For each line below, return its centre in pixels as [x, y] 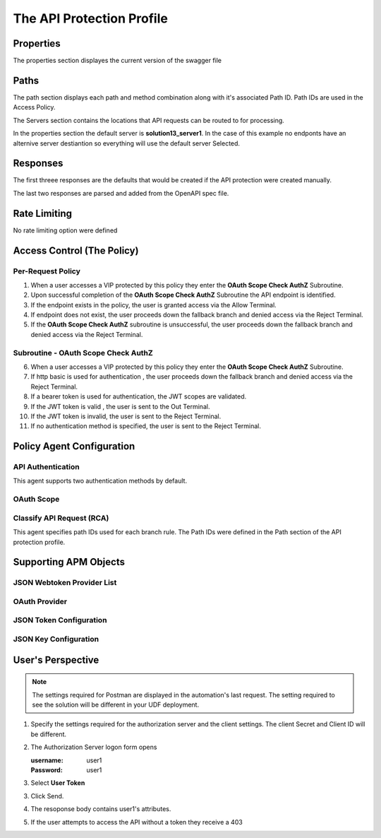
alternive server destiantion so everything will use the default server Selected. [126, 143]
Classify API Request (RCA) [61, 518]
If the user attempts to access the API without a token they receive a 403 [137, 822]
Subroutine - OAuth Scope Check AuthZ [83, 353]
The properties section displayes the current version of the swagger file [117, 61]
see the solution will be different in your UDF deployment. [116, 705]
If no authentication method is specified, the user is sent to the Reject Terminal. [146, 426]
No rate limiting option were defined [65, 230]
